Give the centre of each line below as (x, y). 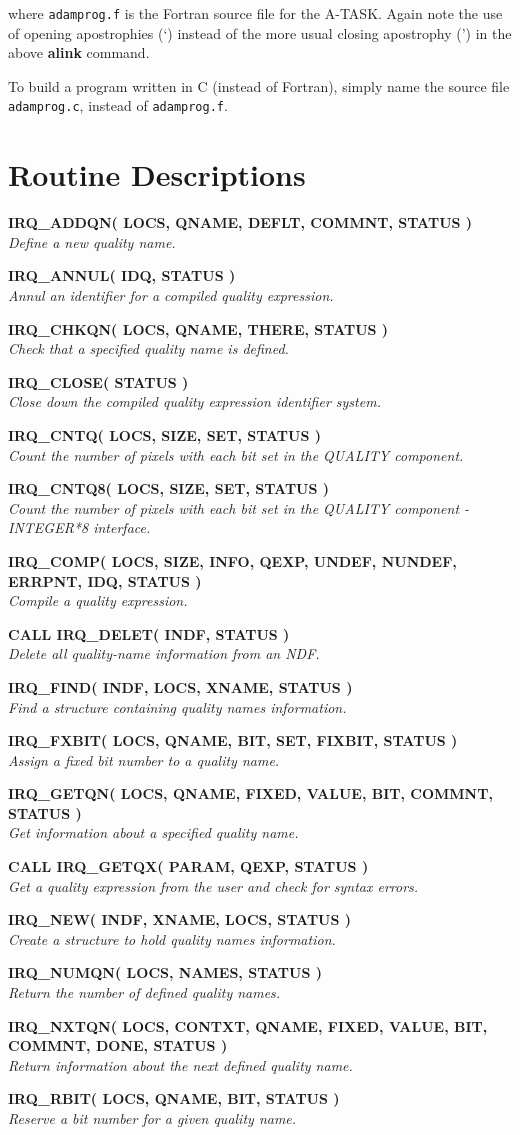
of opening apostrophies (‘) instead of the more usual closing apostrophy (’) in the (260, 32)
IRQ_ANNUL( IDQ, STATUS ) (122, 275)
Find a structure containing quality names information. (177, 706)
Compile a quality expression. (98, 600)
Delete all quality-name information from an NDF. (164, 653)
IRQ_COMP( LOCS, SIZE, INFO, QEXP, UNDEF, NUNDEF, (232, 560)
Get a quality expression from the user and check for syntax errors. (213, 885)
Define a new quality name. (92, 241)
